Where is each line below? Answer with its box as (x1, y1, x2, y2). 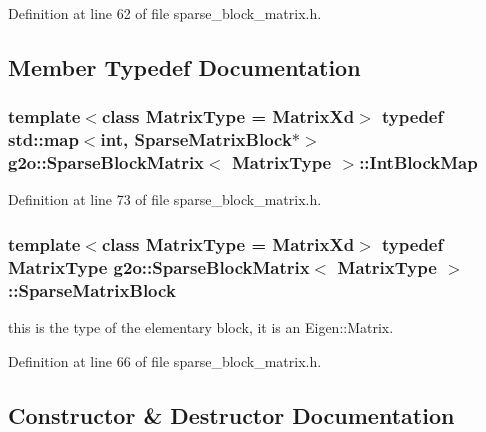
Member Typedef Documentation (8, 51, 361, 82)
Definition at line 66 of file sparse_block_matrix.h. (8, 350, 322, 371)
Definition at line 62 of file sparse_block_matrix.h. (8, 3, 322, 23)
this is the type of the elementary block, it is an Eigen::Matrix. (8, 317, 394, 338)
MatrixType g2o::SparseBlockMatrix (8, 254, 310, 279)
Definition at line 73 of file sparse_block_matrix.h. (8, 189, 322, 210)
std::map (8, 127, 79, 152)
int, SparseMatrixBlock (100, 127, 292, 152)
